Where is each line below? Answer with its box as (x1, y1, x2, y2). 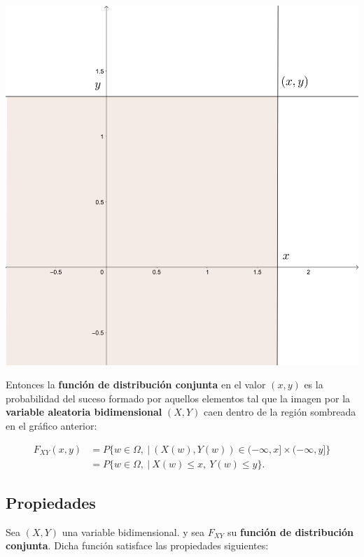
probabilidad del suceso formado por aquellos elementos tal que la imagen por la (6, 390, 351, 405)
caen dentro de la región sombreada (204, 404, 356, 419)
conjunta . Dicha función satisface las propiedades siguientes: (6, 538, 269, 553)
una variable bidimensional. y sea (62, 524, 204, 539)
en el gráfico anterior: (6, 418, 97, 432)
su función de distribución (227, 524, 354, 539)
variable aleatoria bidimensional (6, 404, 162, 419)
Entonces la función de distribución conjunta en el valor (6, 377, 266, 392)
